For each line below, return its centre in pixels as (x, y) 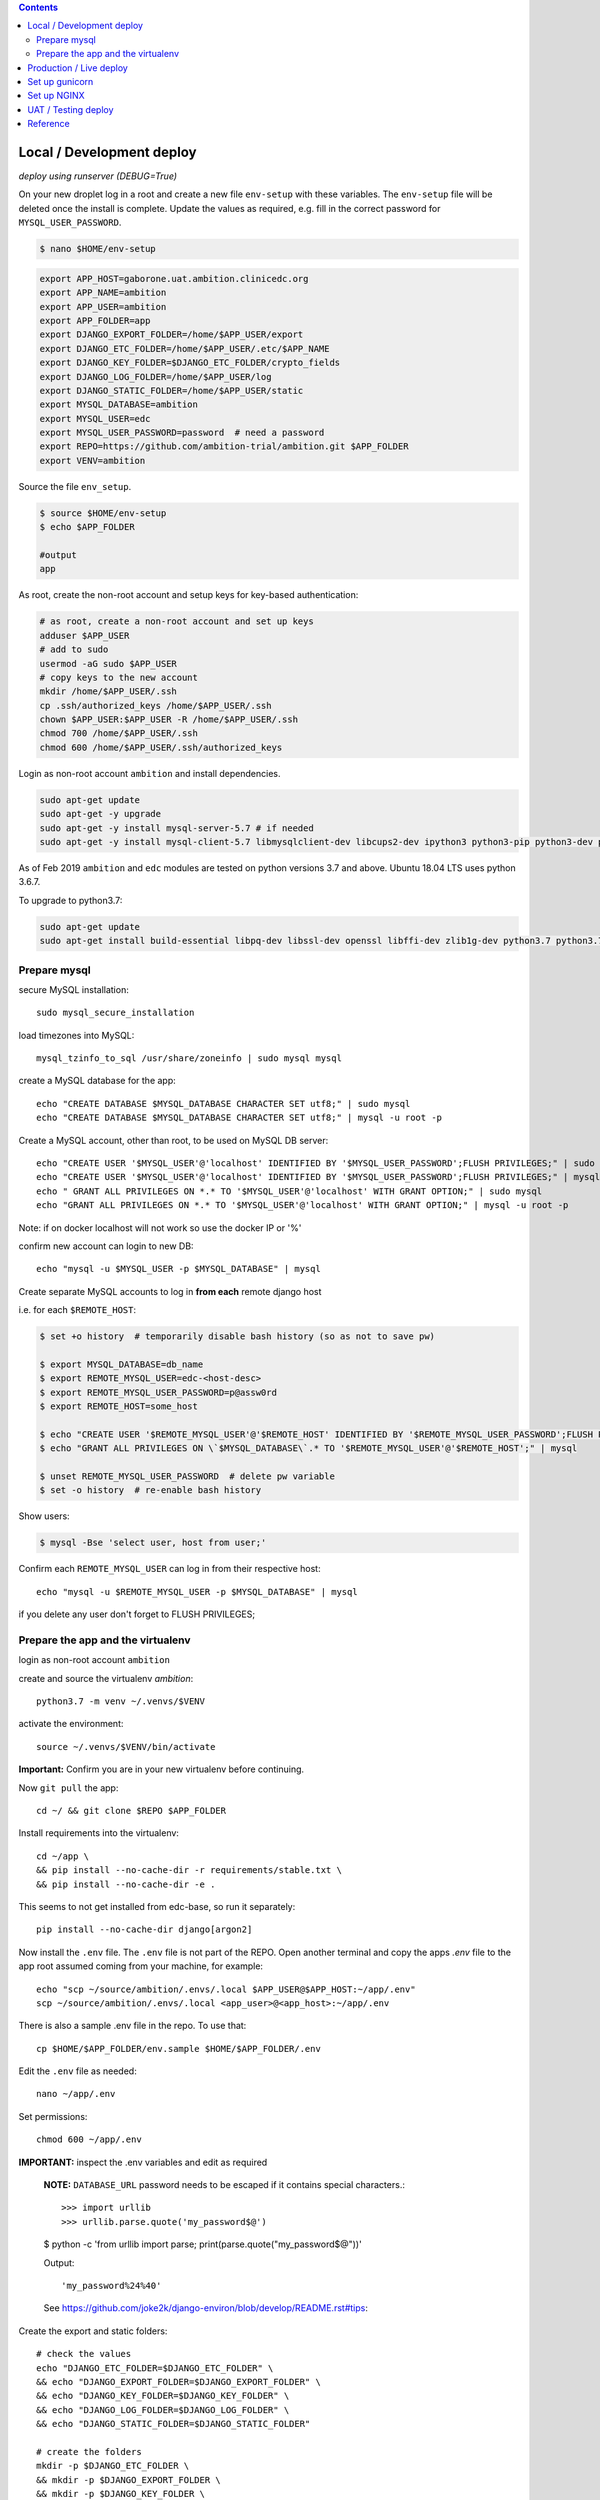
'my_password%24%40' (111, 2285)
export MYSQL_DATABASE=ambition (119, 404)
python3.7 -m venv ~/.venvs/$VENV (120, 1701)
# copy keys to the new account (119, 677)
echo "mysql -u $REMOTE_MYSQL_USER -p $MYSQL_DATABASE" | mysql (197, 1591)
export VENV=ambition (92, 460)
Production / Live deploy (78, 67)
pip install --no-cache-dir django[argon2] (144, 1929)
